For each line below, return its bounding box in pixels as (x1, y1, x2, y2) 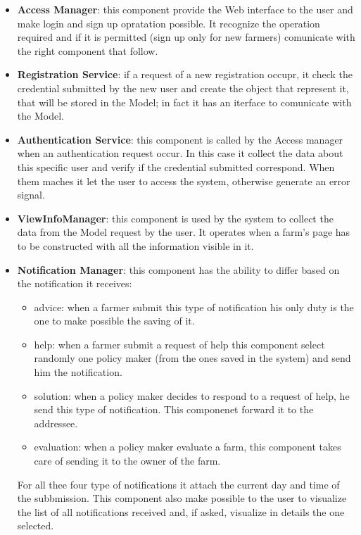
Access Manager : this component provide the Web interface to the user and (17, 2, 353, 16)
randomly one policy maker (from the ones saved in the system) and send (34, 351, 351, 365)
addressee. (34, 415, 78, 430)
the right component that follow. (17, 43, 158, 58)
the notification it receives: (17, 276, 132, 291)
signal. (17, 187, 45, 202)
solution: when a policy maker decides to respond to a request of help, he (34, 388, 350, 403)
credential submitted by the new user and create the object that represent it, (17, 80, 349, 95)
